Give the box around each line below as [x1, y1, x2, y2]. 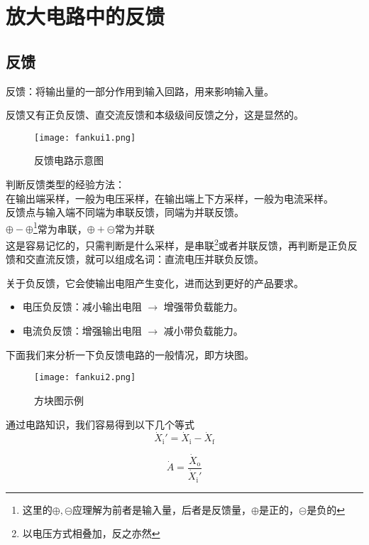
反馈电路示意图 [34, 153, 104, 168]
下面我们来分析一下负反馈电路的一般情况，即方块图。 [6, 347, 254, 362]
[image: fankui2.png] [34, 372, 136, 383]
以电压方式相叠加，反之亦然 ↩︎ [22, 526, 160, 541]
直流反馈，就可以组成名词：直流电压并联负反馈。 [35, 252, 264, 266]
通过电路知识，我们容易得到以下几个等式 [6, 416, 194, 431]
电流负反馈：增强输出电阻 [22, 323, 142, 338]
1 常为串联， [33, 219, 87, 236]
